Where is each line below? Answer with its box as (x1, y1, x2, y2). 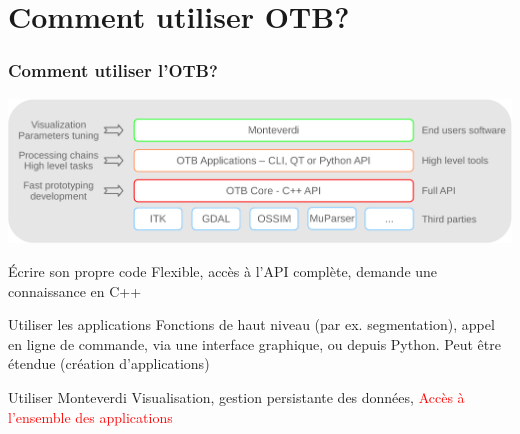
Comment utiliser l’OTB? (8, 58, 218, 83)
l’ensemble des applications (8, 406, 173, 427)
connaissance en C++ (8, 280, 142, 301)
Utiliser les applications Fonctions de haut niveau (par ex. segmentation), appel (8, 314, 495, 335)
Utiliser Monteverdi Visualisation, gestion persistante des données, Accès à (8, 387, 465, 407)
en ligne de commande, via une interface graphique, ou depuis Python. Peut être (8, 333, 501, 354)
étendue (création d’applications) (8, 353, 210, 374)
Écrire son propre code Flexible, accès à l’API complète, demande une (8, 261, 438, 282)
